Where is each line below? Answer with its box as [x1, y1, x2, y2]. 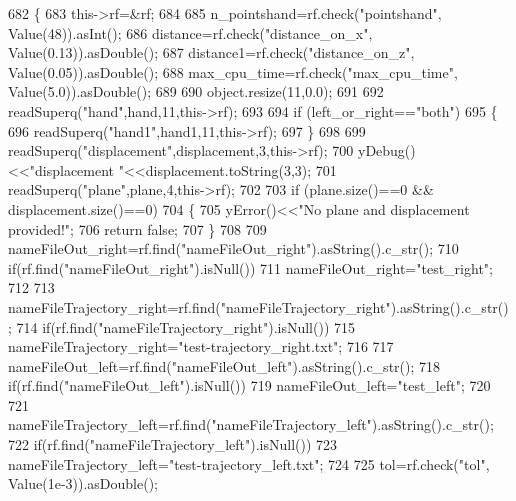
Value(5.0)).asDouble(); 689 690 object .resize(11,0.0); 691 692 [8, 81, 384, 102]
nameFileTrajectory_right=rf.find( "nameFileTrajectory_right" [8, 296, 391, 317]
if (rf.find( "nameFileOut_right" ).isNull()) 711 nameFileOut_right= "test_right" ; [8, 257, 493, 278]
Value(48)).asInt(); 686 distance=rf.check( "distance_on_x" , [8, 22, 373, 43]
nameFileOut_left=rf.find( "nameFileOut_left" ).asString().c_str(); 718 [8, 355, 441, 376]
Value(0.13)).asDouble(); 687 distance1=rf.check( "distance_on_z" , [8, 42, 415, 63]
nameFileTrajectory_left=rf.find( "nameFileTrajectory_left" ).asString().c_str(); [8, 414, 494, 435]
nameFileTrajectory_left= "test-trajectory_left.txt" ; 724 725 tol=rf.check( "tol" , [8, 453, 490, 474]
